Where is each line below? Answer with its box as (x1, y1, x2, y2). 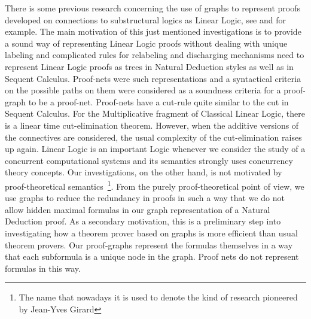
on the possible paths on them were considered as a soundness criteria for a (5, 84, 281, 96)
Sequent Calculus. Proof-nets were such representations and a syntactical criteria (5, 72, 301, 84)
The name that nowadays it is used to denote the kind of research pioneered (19, 291, 298, 303)
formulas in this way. (5, 262, 81, 274)
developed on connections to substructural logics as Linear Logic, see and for (5, 13, 286, 26)
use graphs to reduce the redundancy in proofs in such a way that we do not (5, 192, 285, 204)
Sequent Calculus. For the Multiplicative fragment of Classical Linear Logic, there (5, 107, 305, 120)
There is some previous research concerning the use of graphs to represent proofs (5, 2, 301, 14)
